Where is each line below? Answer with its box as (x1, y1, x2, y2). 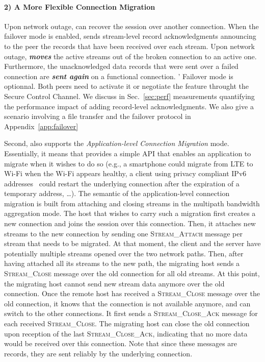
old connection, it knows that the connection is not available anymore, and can (4, 298, 251, 308)
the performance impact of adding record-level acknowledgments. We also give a (4, 101, 254, 111)
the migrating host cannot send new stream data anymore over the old (4, 278, 225, 288)
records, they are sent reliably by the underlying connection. (4, 348, 193, 358)
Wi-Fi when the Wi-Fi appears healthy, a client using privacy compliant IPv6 (4, 168, 247, 179)
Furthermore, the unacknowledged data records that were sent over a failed (4, 61, 238, 71)
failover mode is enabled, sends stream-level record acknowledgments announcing (4, 31, 256, 41)
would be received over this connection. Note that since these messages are (4, 338, 237, 349)
